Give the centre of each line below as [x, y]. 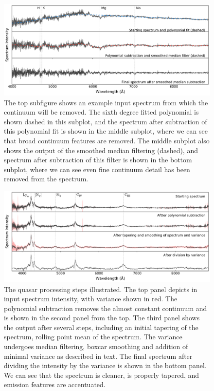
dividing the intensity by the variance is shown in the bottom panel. [105, 365]
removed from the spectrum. [46, 179]
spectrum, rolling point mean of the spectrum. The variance [93, 337]
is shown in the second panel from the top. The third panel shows [102, 318]
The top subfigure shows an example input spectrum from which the [106, 102]
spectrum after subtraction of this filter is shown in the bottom [98, 160]
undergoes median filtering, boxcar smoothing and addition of [96, 346]
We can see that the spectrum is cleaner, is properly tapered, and [102, 375]
